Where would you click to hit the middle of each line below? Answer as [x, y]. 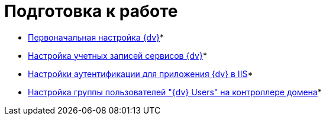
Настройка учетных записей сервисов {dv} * [117, 55]
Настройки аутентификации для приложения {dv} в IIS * [141, 74]
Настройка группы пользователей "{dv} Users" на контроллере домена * [175, 92]
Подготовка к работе [91, 11]
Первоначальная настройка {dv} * [96, 37]
